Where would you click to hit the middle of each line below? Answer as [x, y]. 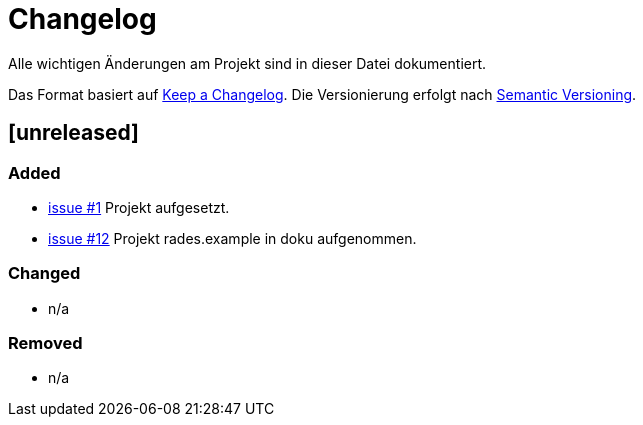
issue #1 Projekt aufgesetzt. [139, 207]
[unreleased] [74, 133]
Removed [45, 343]
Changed [44, 273]
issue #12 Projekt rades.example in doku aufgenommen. [232, 238]
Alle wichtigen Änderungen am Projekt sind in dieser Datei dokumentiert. [247, 63]
